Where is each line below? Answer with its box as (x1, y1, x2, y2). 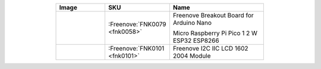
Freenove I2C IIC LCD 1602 (172, 45, 249, 52)
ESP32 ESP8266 (172, 36, 219, 45)
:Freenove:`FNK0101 (108, 45, 165, 52)
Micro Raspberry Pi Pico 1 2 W (172, 29, 258, 37)
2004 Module (172, 52, 211, 59)
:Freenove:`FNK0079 (108, 20, 166, 28)
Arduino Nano (172, 18, 212, 27)
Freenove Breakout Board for (172, 11, 254, 19)
